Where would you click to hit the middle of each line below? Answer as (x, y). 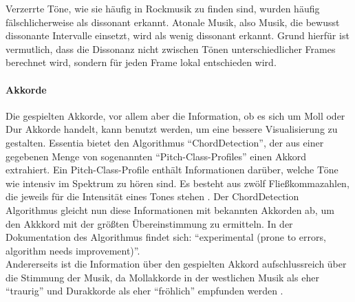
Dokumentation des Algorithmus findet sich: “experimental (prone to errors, (166, 237)
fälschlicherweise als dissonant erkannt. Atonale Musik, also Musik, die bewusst (173, 22)
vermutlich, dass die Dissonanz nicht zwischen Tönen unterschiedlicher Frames (171, 48)
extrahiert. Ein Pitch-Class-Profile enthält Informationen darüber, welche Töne (172, 170)
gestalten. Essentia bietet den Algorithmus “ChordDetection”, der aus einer (165, 142)
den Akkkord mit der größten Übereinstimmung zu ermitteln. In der (149, 223)
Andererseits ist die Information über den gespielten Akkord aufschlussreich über (176, 264)
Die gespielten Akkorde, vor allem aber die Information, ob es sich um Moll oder (175, 115)
